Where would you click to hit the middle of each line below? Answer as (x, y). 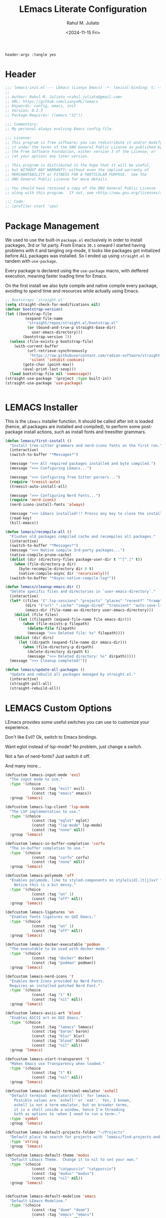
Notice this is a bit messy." (45, 885)
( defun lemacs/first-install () (38, 441)
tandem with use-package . (31, 261)
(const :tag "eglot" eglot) (61, 821)
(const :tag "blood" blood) (61, 1041)
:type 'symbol (24, 1119)
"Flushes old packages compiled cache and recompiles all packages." (83, 536)
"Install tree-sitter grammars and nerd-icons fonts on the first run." (86, 446)
